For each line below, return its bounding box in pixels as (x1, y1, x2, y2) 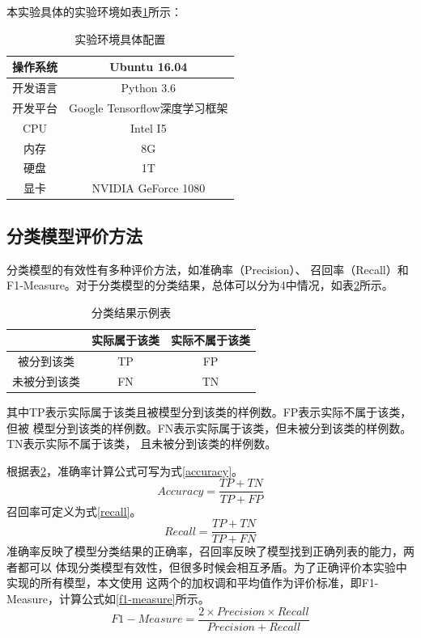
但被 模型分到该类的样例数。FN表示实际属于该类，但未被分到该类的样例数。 (6, 419, 412, 436)
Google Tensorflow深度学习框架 (69, 99, 228, 116)
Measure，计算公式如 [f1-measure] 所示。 (6, 589, 210, 606)
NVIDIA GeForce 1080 (91, 180, 206, 196)
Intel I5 (130, 119, 167, 136)
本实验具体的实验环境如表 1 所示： (6, 3, 182, 19)
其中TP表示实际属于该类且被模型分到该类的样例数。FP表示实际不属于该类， (6, 404, 412, 420)
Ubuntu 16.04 (109, 58, 188, 75)
